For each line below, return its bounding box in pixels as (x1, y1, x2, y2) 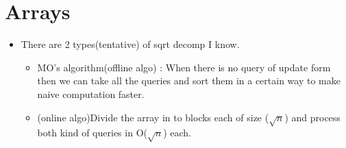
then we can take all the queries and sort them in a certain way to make (37, 73, 341, 88)
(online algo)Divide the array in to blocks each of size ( (37, 110, 269, 124)
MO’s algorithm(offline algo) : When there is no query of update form (37, 60, 331, 74)
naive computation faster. (37, 86, 145, 101)
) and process (284, 110, 341, 124)
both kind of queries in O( (37, 125, 147, 140)
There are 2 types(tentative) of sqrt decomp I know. (21, 37, 240, 51)
